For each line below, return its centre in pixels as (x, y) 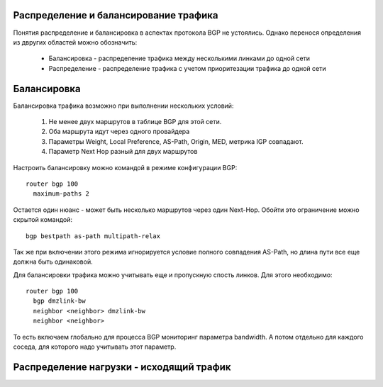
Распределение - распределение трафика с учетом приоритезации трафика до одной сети (187, 68)
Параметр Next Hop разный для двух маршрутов (123, 152)
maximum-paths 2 (61, 194)
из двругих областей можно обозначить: (75, 42)
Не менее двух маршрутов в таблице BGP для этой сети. (135, 121)
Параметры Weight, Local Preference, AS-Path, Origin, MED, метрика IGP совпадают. (176, 141)
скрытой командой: (43, 220)
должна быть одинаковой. (53, 262)
